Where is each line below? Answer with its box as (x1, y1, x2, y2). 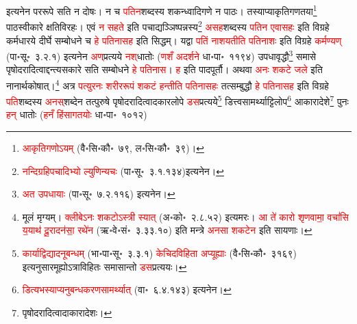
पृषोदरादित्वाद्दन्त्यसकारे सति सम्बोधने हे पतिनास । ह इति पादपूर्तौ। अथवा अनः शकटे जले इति (6, 62, 323, 77)
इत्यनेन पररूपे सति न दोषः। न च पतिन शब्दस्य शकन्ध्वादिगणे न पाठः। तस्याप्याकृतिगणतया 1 (6, 2, 317, 18)
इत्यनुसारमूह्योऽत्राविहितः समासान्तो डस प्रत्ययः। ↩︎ (22, 259, 187, 273)
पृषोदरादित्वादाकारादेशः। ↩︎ (22, 305, 112, 319)
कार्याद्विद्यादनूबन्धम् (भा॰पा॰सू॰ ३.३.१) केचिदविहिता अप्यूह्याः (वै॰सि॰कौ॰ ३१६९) (22, 246, 297, 260)
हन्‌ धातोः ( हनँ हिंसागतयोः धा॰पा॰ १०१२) (6, 107, 147, 122)
